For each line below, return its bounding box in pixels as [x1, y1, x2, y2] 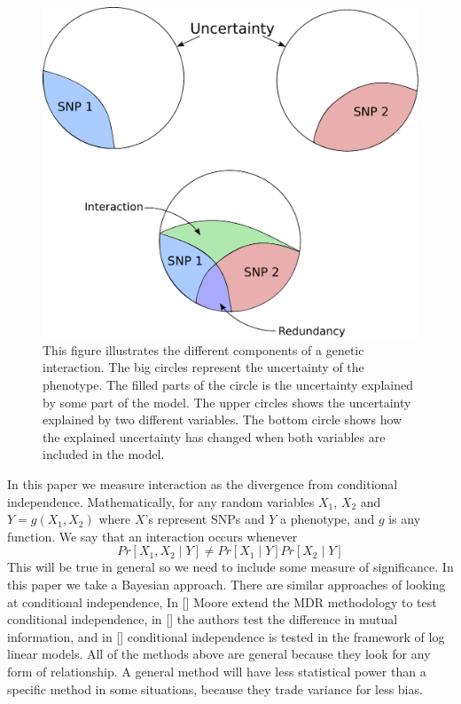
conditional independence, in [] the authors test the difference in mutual [7, 610, 398, 629]
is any [388, 510, 421, 528]
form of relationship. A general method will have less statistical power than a [7, 661, 426, 680]
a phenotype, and [280, 510, 375, 528]
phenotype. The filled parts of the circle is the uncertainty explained [43, 376, 413, 394]
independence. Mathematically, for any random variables [7, 492, 315, 510]
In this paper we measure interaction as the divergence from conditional [7, 474, 398, 493]
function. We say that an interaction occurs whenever [7, 526, 298, 545]
